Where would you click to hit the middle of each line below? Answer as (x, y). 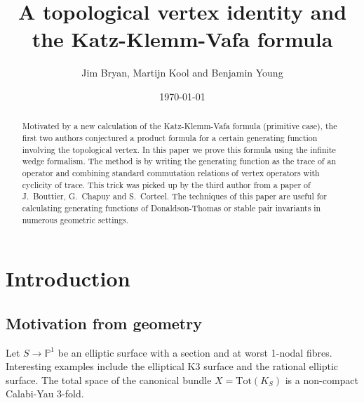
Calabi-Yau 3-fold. (45, 394)
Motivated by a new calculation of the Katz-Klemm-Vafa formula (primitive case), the (180, 126)
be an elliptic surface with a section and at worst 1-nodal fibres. (195, 352)
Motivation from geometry (104, 323)
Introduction (68, 278)
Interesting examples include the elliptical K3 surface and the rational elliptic (172, 366)
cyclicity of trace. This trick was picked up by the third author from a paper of (166, 184)
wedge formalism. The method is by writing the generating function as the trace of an (179, 161)
